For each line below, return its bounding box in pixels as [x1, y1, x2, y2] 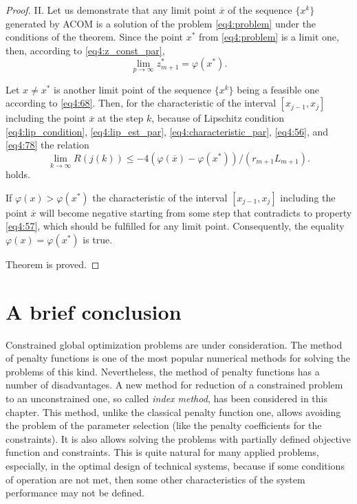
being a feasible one [237, 82, 320, 96]
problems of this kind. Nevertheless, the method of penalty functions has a [6, 364, 320, 378]
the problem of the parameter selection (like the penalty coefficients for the [6, 418, 322, 432]
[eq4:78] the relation [6, 138, 89, 152]
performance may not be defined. [6, 485, 144, 500]
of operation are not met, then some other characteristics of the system [6, 472, 305, 486]
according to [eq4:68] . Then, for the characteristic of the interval [6, 96, 277, 110]
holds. [6, 167, 30, 182]
